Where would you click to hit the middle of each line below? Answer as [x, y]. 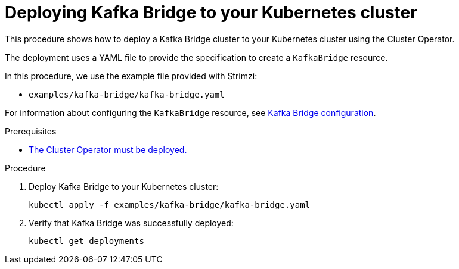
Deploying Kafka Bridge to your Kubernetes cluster [211, 12]
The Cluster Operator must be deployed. [108, 149]
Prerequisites [31, 131]
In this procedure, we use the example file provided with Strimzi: [131, 76]
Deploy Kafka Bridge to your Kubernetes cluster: [124, 186]
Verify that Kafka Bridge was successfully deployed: [131, 223]
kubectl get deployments [86, 241]
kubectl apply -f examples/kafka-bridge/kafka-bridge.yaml [170, 204]
